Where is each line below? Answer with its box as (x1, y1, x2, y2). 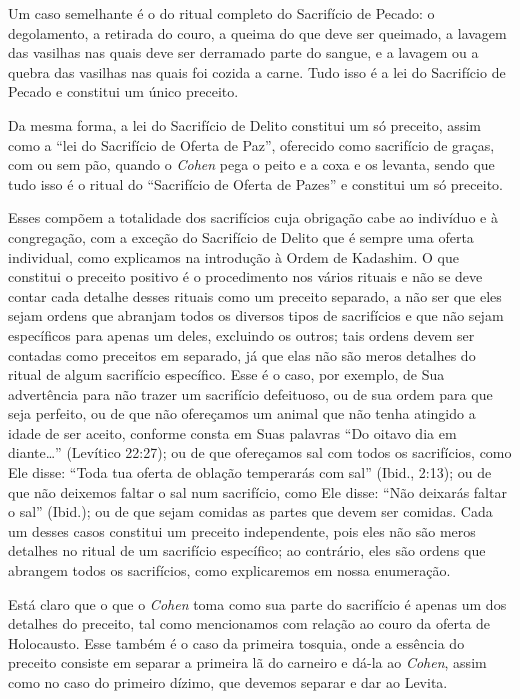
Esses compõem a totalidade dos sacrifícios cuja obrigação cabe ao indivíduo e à (8, 207, 498, 228)
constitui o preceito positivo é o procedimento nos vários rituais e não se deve (8, 266, 483, 287)
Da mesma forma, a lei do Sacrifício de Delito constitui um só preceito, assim (8, 114, 481, 135)
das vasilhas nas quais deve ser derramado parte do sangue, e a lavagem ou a (8, 42, 479, 63)
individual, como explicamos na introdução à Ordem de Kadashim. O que (8, 246, 459, 267)
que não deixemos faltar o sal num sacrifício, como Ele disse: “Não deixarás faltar (8, 481, 507, 502)
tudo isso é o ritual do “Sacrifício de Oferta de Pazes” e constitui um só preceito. (8, 173, 503, 194)
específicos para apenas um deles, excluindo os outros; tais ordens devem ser (8, 324, 475, 345)
